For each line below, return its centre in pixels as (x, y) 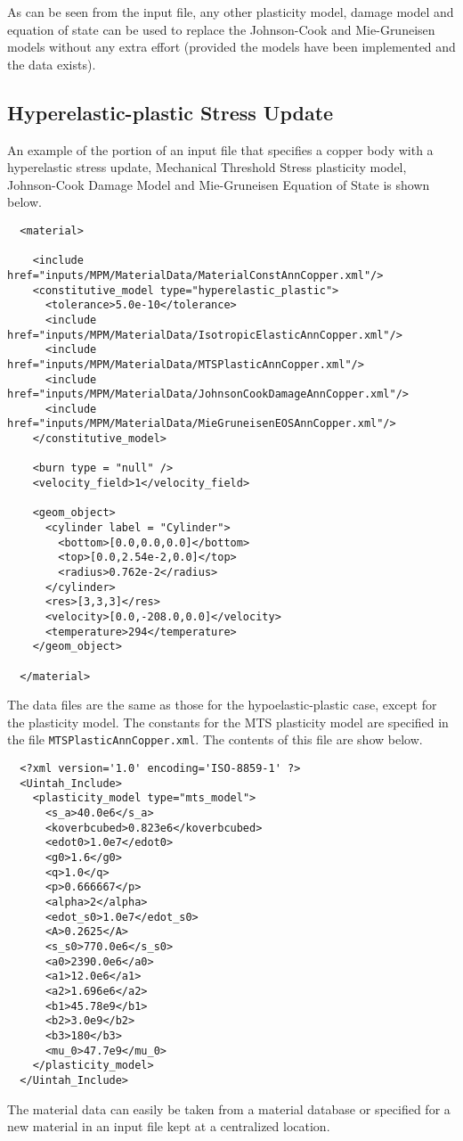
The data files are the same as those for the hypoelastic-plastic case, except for (222, 705)
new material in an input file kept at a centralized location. (169, 1126)
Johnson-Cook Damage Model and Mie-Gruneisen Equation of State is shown (219, 184)
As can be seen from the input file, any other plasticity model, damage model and (231, 12)
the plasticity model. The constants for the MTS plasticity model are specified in (228, 722)
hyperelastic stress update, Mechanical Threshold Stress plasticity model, (207, 167)
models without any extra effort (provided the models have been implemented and (231, 47)
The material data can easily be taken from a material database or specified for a (229, 1108)
